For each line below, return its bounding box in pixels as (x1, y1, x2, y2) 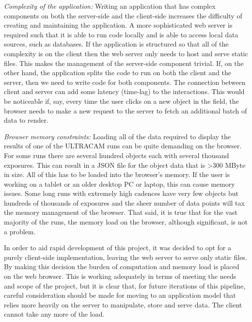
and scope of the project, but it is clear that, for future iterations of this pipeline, (4, 280, 246, 290)
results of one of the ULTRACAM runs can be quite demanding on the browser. (4, 141, 242, 151)
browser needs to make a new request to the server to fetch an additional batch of (4, 105, 247, 115)
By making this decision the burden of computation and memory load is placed (4, 261, 239, 272)
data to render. (4, 115, 48, 125)
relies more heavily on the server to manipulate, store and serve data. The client (4, 299, 242, 309)
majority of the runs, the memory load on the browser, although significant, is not (4, 217, 248, 227)
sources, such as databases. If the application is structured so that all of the (4, 39, 229, 49)
